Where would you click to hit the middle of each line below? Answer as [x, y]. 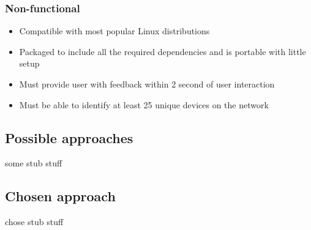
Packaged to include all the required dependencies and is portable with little [163, 51]
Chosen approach [60, 196]
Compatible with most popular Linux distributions [114, 31]
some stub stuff [34, 163]
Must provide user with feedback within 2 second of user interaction [147, 84]
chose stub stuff [34, 222]
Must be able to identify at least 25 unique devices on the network [144, 104]
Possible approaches [69, 137]
